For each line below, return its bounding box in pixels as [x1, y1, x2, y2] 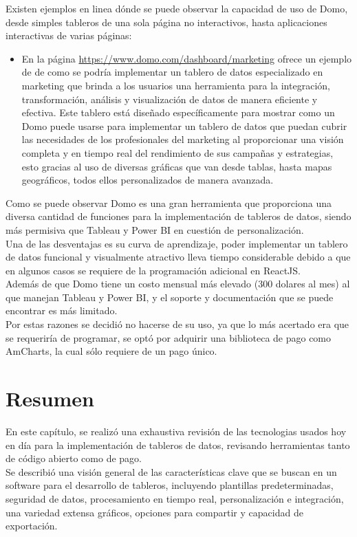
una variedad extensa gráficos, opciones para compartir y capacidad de [6, 505, 303, 519]
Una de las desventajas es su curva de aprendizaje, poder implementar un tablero [6, 236, 348, 250]
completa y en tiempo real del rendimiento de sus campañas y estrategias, [21, 145, 334, 160]
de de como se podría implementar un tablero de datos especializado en [21, 65, 323, 79]
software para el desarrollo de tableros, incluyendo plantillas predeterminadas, [6, 478, 334, 492]
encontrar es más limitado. [6, 303, 118, 318]
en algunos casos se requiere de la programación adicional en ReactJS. [6, 263, 301, 277]
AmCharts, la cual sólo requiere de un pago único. [6, 344, 217, 358]
